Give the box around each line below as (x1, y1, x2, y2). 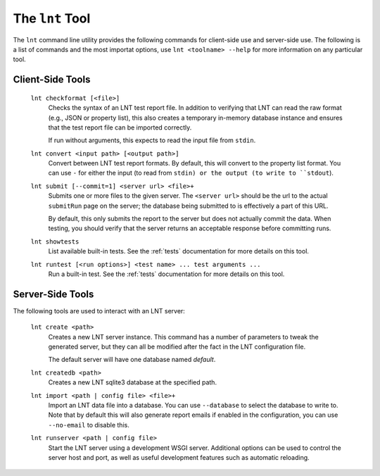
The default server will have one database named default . (48, 356, 216, 364)
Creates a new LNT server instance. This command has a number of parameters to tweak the (48, 332, 319, 341)
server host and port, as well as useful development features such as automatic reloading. (48, 453, 310, 461)
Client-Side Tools (13, 74, 91, 86)
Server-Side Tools (13, 288, 94, 300)
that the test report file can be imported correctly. (48, 123, 192, 132)
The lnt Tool (13, 11, 91, 26)
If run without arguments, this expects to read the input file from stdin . (48, 136, 256, 144)
